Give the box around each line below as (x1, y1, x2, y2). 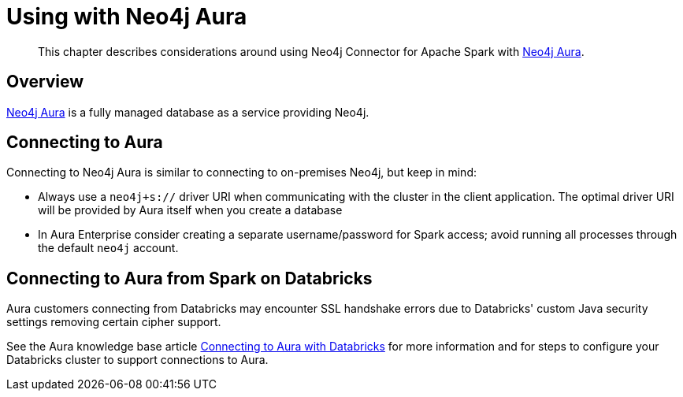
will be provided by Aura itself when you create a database (38, 203, 343, 217)
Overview (6, 72, 84, 92)
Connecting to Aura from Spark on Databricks (6, 268, 373, 288)
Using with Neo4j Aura (6, 3, 247, 30)
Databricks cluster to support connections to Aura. (6, 353, 269, 367)
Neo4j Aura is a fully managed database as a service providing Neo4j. (6, 105, 369, 119)
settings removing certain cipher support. (6, 315, 221, 329)
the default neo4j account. (38, 241, 179, 255)
